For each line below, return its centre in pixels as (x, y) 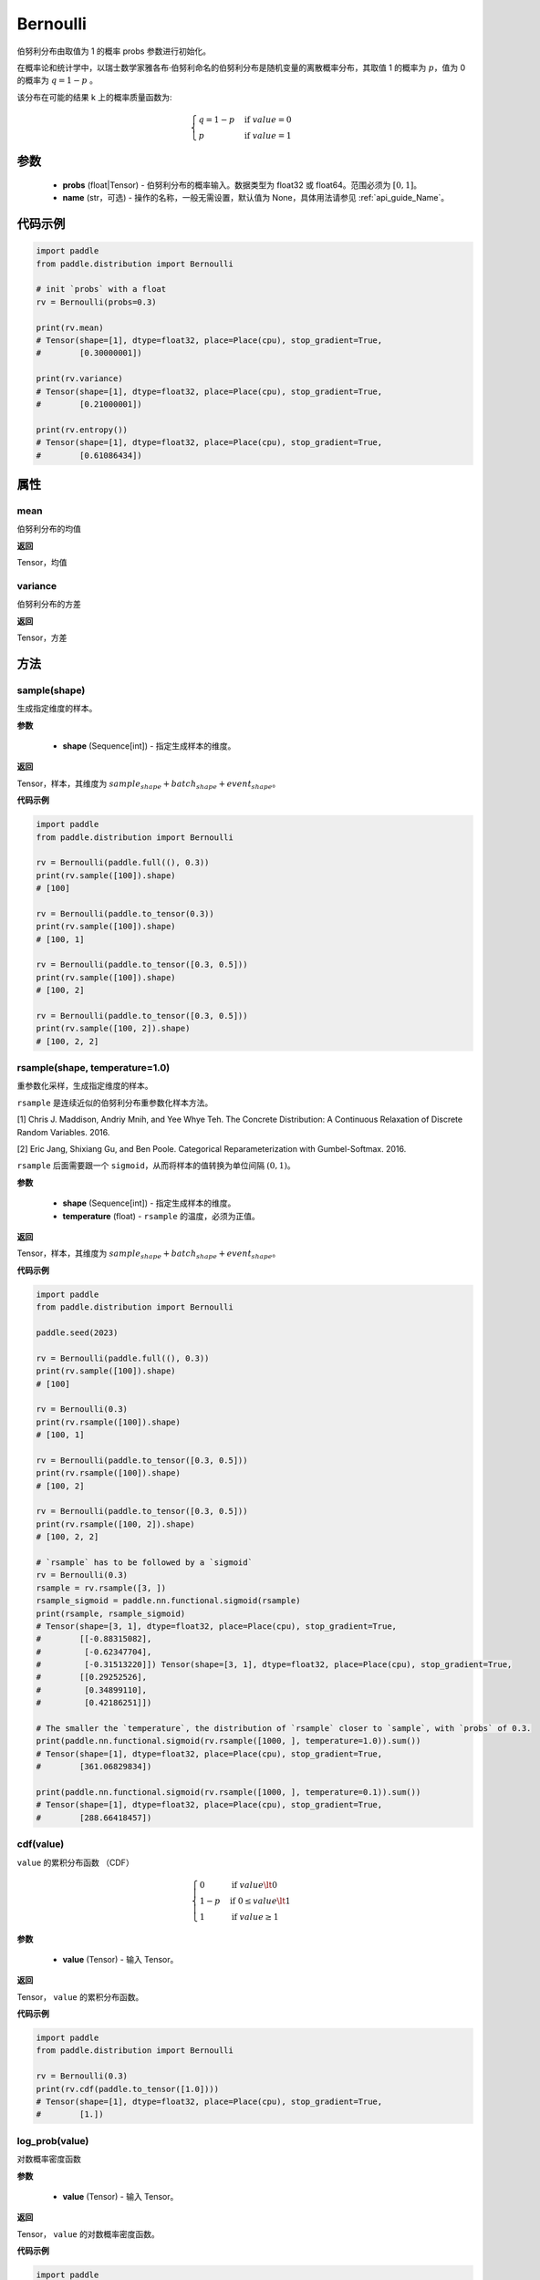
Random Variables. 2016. (63, 1132)
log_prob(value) (53, 2140)
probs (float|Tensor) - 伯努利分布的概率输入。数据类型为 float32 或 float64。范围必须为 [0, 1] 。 (242, 185)
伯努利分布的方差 (49, 604)
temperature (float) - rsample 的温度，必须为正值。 (161, 1216)
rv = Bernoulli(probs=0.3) (96, 302)
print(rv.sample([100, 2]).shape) (113, 1029)
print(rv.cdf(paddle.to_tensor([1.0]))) (127, 2089)
